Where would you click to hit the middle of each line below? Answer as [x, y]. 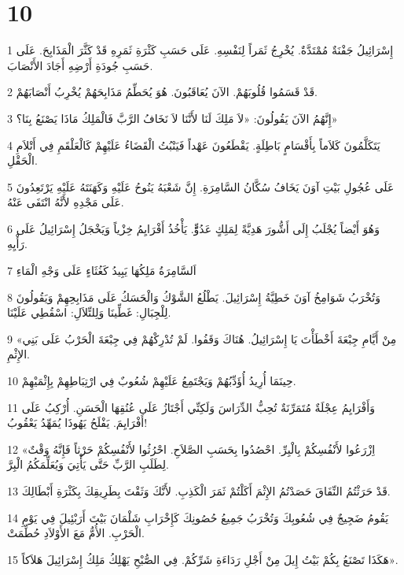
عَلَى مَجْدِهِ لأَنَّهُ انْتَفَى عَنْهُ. [66, 202]
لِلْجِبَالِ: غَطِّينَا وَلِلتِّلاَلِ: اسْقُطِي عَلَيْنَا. [89, 312]
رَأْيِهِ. [17, 244]
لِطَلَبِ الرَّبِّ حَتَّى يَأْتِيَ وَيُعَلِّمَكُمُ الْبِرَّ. [88, 464]
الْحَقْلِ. [22, 160]
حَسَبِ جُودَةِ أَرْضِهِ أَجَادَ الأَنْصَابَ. [80, 65]
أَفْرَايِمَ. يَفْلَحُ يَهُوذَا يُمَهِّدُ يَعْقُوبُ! [77, 423]
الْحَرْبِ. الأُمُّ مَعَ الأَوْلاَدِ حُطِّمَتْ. [76, 533]
